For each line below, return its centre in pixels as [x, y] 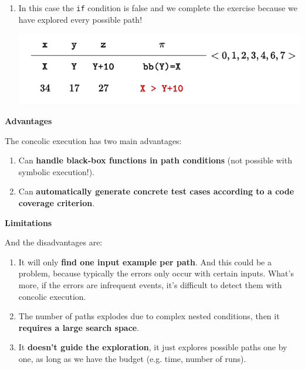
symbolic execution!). [56, 171]
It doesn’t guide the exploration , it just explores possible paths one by [153, 347]
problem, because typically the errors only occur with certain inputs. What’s [156, 273]
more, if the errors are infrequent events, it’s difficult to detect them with [150, 285]
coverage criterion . [57, 203]
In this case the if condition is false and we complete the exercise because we [158, 8]
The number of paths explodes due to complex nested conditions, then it [149, 316]
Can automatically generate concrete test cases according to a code [156, 191]
